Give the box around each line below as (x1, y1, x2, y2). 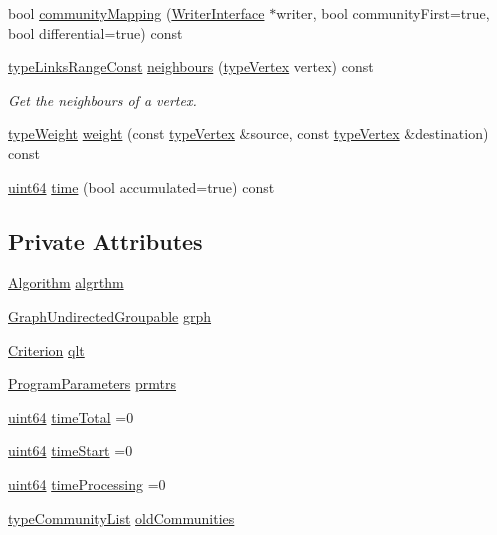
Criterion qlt (8, 339, 85, 360)
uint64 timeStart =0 (8, 440, 133, 461)
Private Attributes (8, 225, 203, 256)
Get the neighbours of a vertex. (8, 89, 197, 110)
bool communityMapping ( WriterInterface (8, 3, 265, 23)
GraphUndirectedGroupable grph (8, 305, 212, 326)
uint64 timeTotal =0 (8, 406, 134, 427)
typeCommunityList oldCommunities (8, 507, 235, 528)
